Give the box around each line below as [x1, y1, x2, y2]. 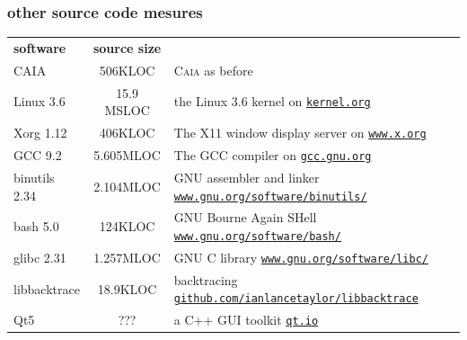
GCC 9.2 [13, 146, 62, 165]
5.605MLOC [93, 146, 161, 165]
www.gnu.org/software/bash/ [173, 230, 341, 243]
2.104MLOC [93, 176, 161, 195]
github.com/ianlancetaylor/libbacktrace [173, 292, 419, 306]
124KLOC [99, 217, 155, 236]
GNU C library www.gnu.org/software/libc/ [173, 247, 428, 266]
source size [93, 38, 162, 57]
